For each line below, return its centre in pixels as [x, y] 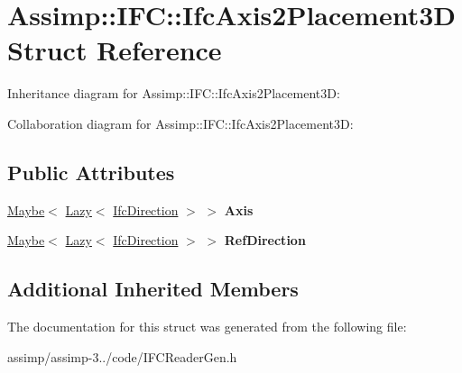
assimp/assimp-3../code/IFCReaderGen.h [122, 356]
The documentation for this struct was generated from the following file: [207, 327]
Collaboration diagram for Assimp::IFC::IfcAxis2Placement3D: [180, 123]
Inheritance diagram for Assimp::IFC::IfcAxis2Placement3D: [174, 93]
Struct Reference [115, 50]
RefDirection [265, 240]
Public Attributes [91, 172]
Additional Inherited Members [153, 289]
